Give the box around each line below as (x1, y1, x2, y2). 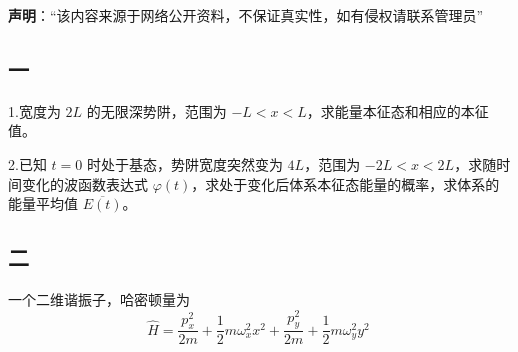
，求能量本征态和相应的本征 (306, 100, 489, 121)
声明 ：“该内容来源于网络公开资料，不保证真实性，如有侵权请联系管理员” (8, 5, 484, 25)
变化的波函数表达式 (21, 173, 148, 194)
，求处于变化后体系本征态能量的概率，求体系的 (191, 173, 500, 194)
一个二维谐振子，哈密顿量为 (8, 288, 190, 309)
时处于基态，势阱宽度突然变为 (86, 153, 283, 174)
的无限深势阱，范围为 (86, 100, 227, 121)
